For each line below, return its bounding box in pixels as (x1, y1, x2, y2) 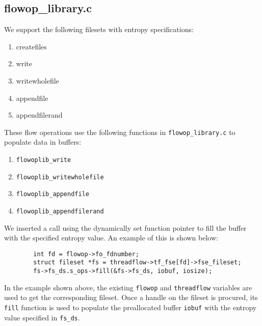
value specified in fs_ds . (4, 312, 80, 322)
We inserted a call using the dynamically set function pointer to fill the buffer (4, 222, 247, 233)
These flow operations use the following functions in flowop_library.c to (4, 126, 235, 137)
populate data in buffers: (4, 137, 82, 147)
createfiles (16, 41, 47, 51)
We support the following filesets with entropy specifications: (4, 24, 194, 35)
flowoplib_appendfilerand (16, 207, 104, 215)
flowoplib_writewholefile (16, 173, 104, 181)
